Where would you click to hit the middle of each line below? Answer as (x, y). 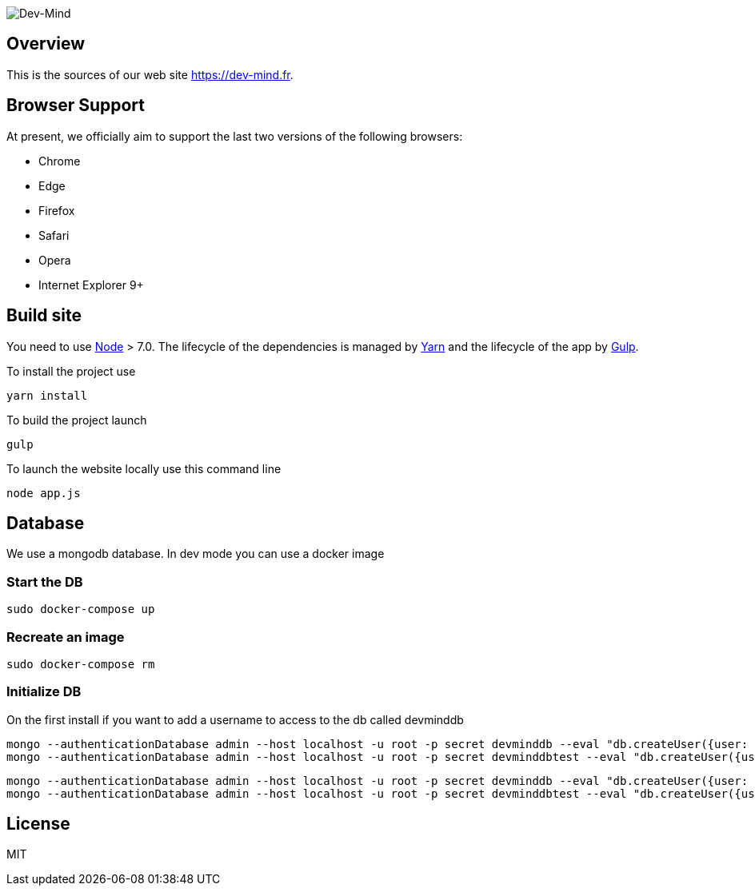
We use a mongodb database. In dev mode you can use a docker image (196, 554)
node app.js (44, 493)
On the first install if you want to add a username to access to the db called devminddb (235, 719)
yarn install (47, 395)
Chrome (60, 161)
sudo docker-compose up (81, 609)
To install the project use (71, 371)
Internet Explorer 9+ (91, 285)
